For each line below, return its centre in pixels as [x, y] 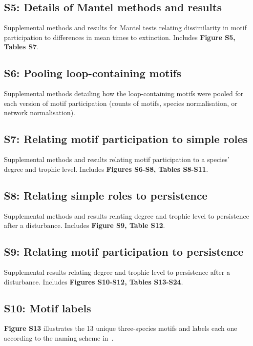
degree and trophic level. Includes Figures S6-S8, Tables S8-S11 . [106, 169]
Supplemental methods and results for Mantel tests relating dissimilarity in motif [125, 28]
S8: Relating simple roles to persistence [106, 195]
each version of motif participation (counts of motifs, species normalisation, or [121, 103]
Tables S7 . [21, 47]
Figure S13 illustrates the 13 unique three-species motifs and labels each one [121, 328]
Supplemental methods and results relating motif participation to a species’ [117, 159]
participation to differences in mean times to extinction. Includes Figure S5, [120, 37]
